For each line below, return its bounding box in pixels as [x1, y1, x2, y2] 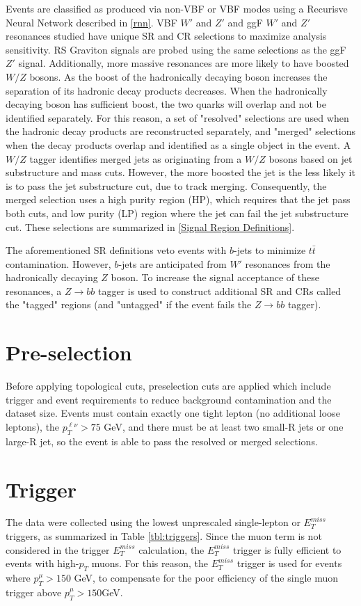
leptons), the [6, 419, 60, 433]
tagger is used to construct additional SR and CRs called [97, 283, 342, 298]
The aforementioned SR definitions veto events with [6, 243, 227, 257]
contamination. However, [6, 256, 111, 271]
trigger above [6, 584, 62, 599]
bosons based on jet [268, 151, 353, 166]
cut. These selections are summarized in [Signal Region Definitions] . [6, 219, 295, 234]
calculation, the [138, 542, 204, 557]
